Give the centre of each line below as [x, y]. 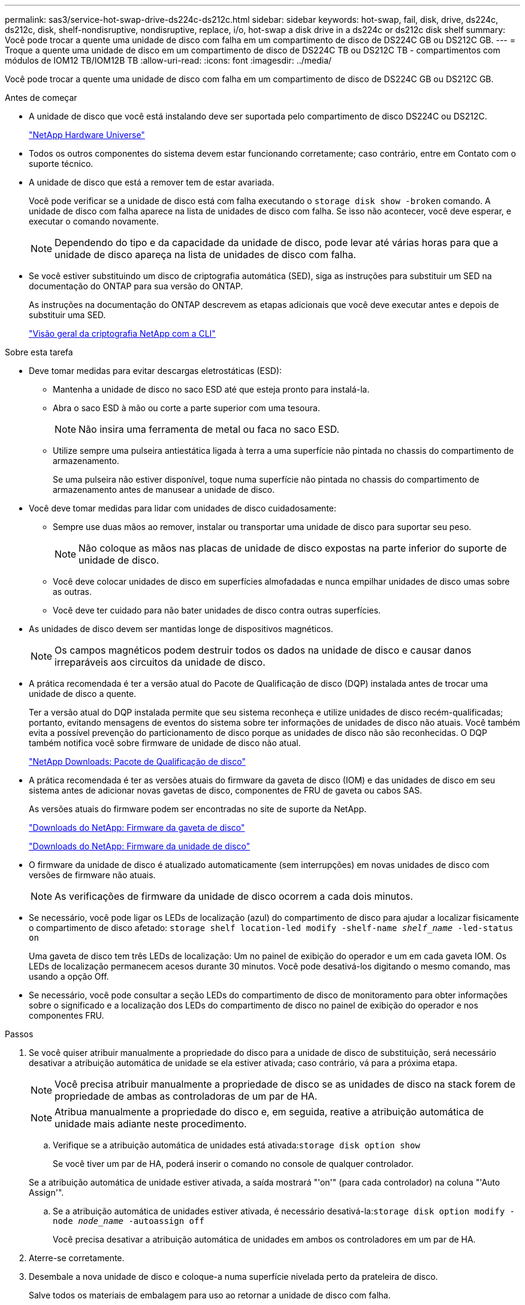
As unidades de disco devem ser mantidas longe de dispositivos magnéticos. [181, 629]
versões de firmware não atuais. [92, 875]
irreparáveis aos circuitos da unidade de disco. [160, 662]
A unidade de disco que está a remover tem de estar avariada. [152, 182]
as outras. [72, 592]
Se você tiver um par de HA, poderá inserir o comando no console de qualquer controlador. [233, 1164]
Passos [19, 1034]
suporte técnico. [61, 164]
